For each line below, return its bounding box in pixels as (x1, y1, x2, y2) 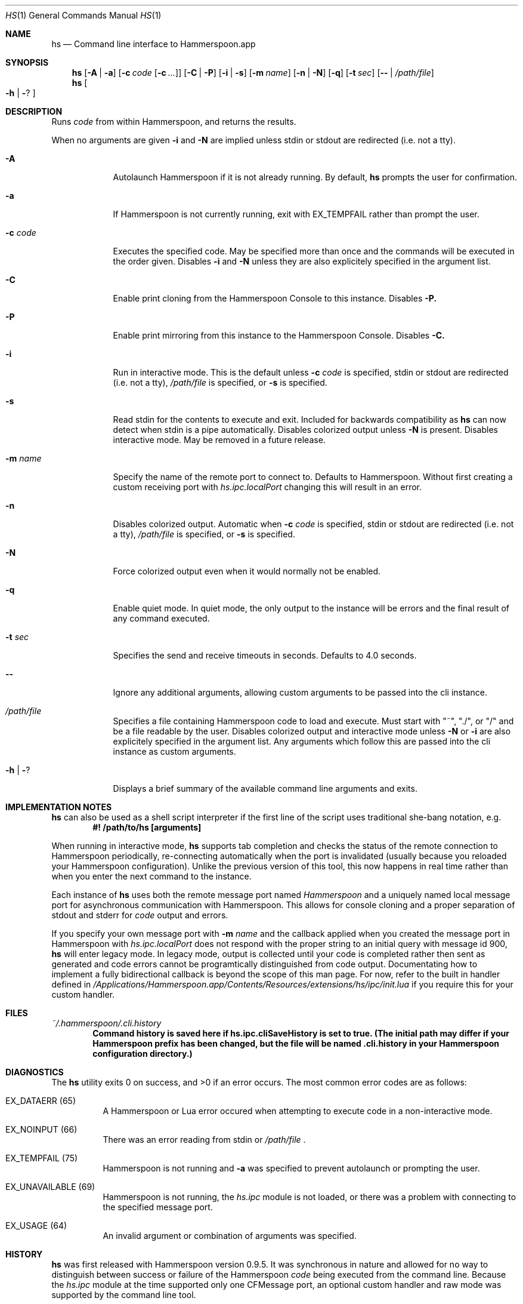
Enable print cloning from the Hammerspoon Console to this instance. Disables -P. (113, 293, 437, 303)
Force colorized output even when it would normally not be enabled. (113, 566, 381, 576)
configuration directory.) (92, 1048, 193, 1059)
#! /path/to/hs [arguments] (92, 822, 202, 832)
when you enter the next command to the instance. (51, 871, 252, 881)
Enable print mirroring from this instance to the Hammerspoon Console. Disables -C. (113, 330, 445, 340)
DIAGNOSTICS (5, 1067, 64, 1077)
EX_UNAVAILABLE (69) (5, 1182, 95, 1192)
